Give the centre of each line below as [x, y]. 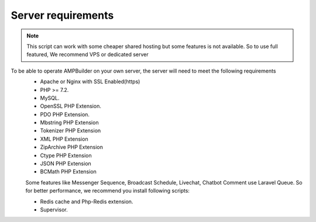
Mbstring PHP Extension [69, 122]
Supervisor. [54, 209]
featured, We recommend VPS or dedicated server [87, 54]
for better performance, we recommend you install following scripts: [108, 191]
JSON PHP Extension [66, 163]
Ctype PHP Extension [66, 155]
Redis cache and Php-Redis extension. [87, 201]
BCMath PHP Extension [68, 172]
